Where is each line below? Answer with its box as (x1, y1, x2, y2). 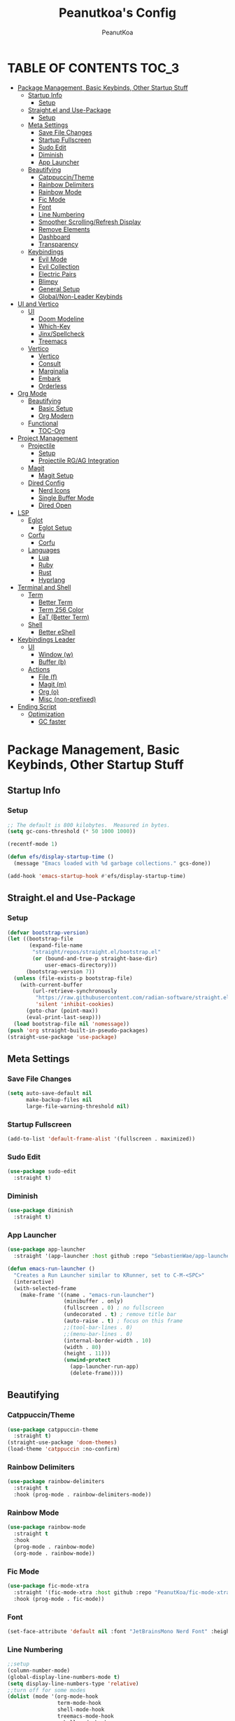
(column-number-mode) (7, 1667, 71, 1674)
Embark (38, 374, 61, 383)
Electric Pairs (38, 270, 77, 278)
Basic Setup (38, 404, 73, 412)
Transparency (38, 240, 79, 248)
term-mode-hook (57, 1700, 101, 1707)
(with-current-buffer (20, 981, 83, 988)
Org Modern (38, 411, 74, 420)
